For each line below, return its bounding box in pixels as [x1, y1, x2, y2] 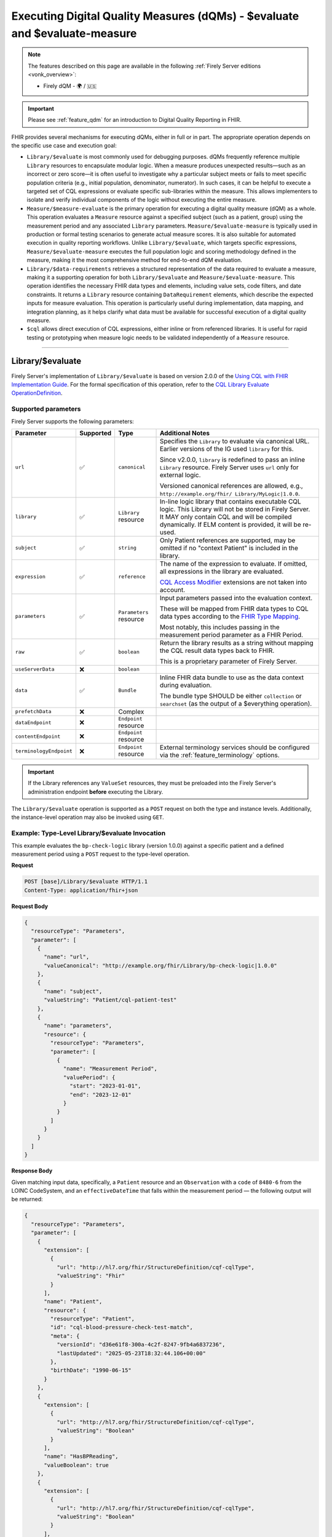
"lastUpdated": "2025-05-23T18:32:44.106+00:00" [56, 1349, 206, 1357]
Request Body [11, 903, 49, 910]
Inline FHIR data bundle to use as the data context [159, 673, 304, 682]
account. [159, 585, 186, 594]
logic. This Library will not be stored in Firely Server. [159, 505, 310, 513]
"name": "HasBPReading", [44, 1453, 119, 1460]
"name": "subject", [44, 987, 103, 995]
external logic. [159, 470, 201, 479]
